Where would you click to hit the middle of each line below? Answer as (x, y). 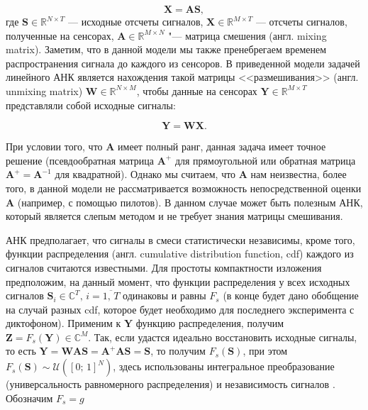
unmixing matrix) (44, 90)
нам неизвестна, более (299, 174)
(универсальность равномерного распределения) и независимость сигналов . (171, 384)
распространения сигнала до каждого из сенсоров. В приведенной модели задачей (183, 63)
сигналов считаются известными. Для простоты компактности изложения (164, 267)
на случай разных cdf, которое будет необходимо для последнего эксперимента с (180, 309)
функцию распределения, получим (210, 323)
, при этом (265, 351)
